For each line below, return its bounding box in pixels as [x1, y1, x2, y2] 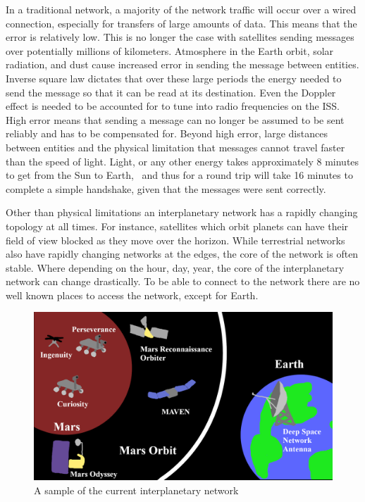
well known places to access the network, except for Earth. [6, 287, 259, 302]
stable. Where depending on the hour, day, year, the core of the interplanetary [6, 260, 345, 275]
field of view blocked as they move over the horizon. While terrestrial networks [6, 232, 345, 247]
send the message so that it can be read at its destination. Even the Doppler [6, 84, 336, 99]
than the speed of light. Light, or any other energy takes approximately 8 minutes [6, 153, 359, 168]
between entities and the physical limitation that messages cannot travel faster [6, 139, 345, 154]
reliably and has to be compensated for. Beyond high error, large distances [6, 126, 328, 141]
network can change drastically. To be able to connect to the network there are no [6, 274, 360, 289]
